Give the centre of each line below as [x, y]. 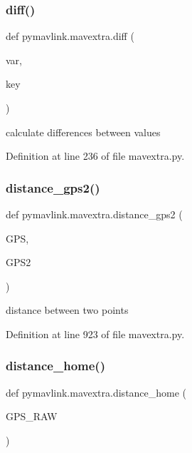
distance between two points [67, 310]
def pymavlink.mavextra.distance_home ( [96, 392]
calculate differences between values [83, 132]
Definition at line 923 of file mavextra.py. [95, 334]
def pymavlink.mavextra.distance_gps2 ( [94, 214]
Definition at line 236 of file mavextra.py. [95, 156]
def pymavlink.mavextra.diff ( [70, 36]
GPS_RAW [32, 416]
